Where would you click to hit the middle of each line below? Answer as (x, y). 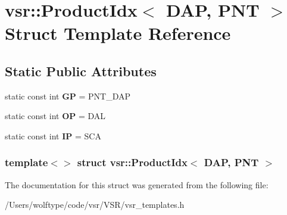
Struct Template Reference (118, 33)
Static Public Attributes (81, 71)
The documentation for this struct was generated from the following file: (137, 184)
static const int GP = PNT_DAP (68, 96)
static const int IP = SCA (53, 135)
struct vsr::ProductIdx (132, 162)
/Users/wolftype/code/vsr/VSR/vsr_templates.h (95, 205)
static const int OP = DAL (55, 116)
